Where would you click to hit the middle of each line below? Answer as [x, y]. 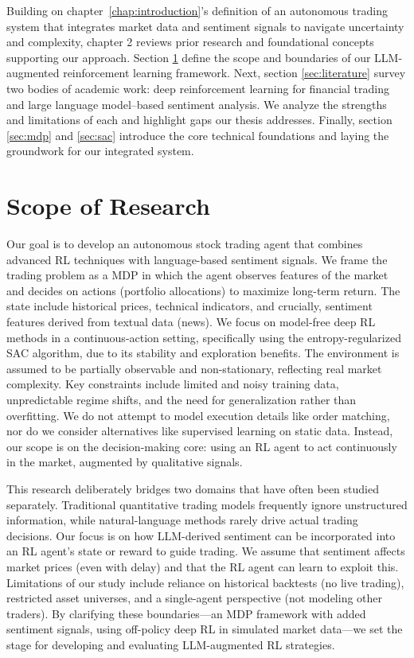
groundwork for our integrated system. [100, 151]
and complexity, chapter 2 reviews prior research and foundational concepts [190, 42]
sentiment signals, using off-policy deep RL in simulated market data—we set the [205, 629]
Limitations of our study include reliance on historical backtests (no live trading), [205, 582]
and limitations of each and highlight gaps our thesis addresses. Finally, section [199, 120]
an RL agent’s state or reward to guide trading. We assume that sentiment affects [206, 551]
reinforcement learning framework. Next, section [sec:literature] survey [234, 73]
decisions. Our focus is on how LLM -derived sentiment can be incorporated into [201, 535]
